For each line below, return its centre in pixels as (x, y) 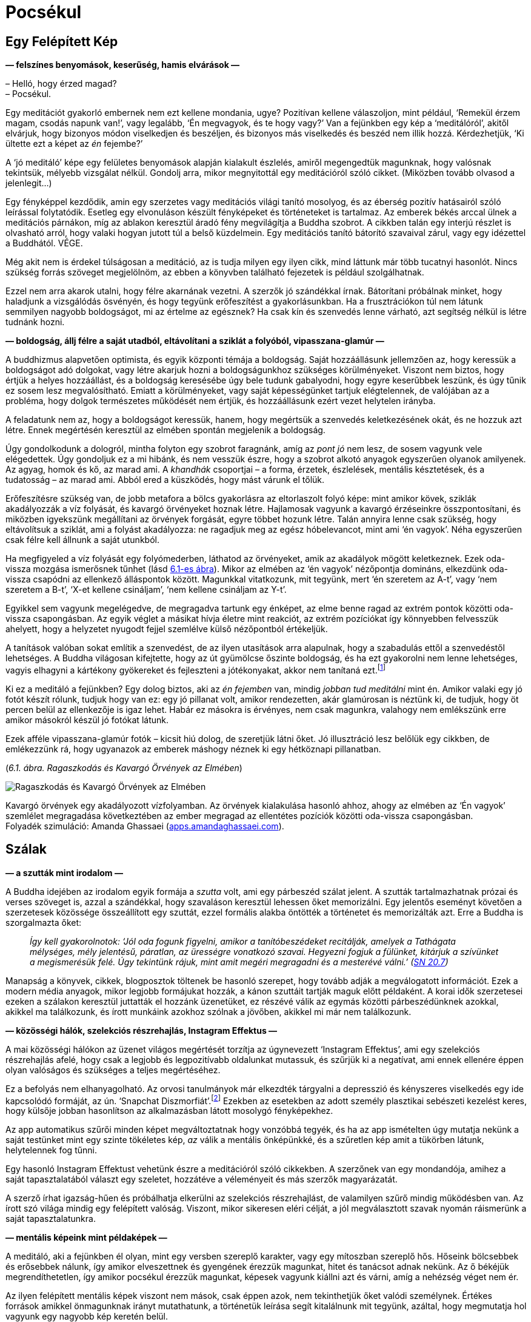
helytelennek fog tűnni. (51, 1150)
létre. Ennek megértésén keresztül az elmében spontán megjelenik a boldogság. (165, 430)
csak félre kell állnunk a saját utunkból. (82, 540)
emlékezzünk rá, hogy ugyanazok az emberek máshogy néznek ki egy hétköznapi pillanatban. (193, 749)
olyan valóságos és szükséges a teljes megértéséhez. (113, 1070)
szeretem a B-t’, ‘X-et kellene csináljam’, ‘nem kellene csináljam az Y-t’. (146, 590)
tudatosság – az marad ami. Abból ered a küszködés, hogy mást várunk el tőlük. (165, 480)
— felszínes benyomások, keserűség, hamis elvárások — (123, 65)
